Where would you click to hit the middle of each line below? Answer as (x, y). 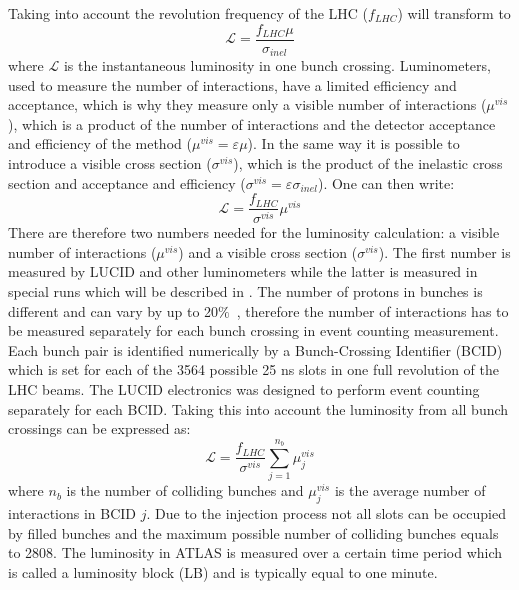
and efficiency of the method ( (100, 143)
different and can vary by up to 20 (113, 310)
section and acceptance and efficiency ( (127, 182)
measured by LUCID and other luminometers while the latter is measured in (243, 271)
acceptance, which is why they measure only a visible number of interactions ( (247, 104)
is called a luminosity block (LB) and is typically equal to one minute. (223, 571)
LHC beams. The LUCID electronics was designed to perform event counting (244, 388)
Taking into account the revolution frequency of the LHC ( (188, 13)
